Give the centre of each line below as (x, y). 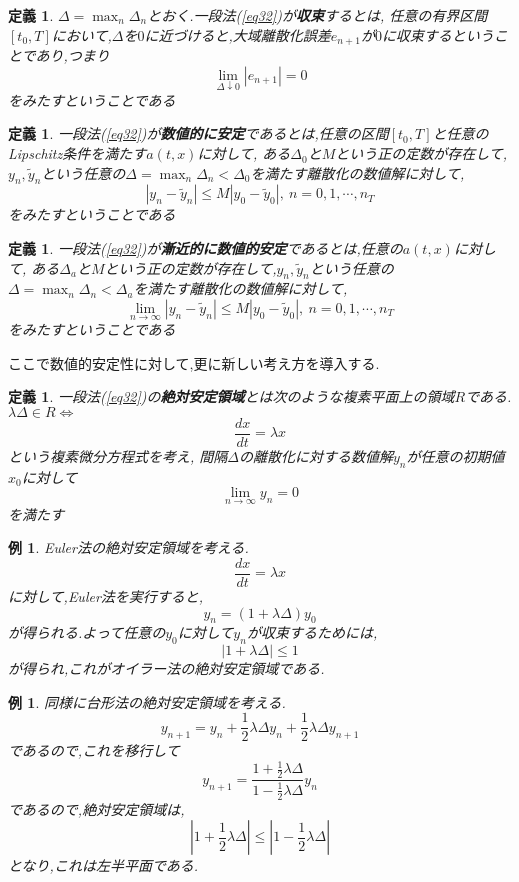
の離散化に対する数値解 (315, 456)
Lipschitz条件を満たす (77, 153)
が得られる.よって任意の (87, 632)
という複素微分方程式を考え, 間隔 (118, 456)
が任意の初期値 (455, 456)
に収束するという (437, 34)
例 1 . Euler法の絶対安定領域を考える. (128, 547)
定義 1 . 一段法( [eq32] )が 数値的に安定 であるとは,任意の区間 (198, 133)
